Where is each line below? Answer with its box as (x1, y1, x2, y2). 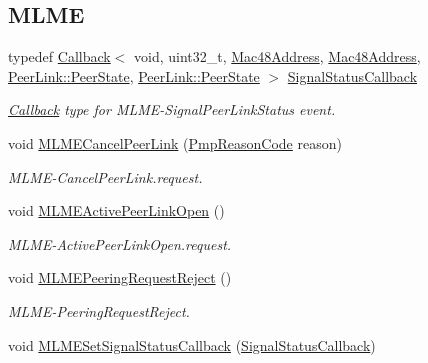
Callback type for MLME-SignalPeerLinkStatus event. (8, 99, 336, 120)
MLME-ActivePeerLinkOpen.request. (8, 233, 232, 254)
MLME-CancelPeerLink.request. (8, 166, 203, 187)
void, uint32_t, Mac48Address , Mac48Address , (134, 46, 421, 67)
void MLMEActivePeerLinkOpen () (8, 200, 225, 221)
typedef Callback (8, 46, 111, 67)
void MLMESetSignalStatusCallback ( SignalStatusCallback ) (8, 334, 376, 355)
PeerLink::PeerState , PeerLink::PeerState (8, 65, 260, 86)
